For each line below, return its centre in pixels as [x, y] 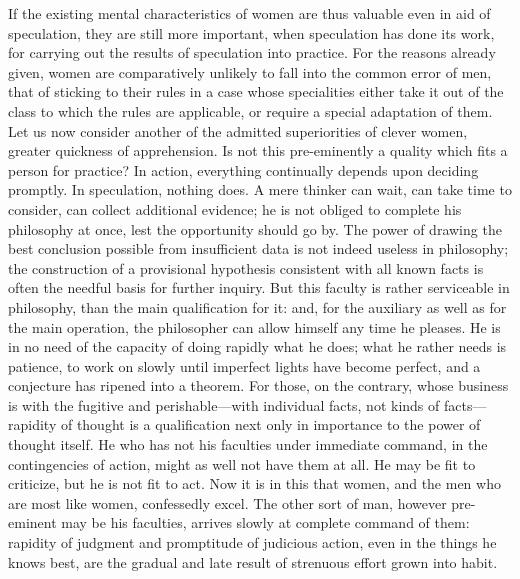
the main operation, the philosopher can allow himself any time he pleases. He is [254, 326]
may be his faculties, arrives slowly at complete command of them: [265, 522]
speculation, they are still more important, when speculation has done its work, [251, 32]
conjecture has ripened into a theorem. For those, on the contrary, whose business [258, 385]
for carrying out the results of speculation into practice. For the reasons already [252, 52]
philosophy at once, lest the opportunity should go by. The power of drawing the [255, 228]
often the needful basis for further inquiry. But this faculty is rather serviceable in [259, 287]
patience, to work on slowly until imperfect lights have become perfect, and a [244, 365]
